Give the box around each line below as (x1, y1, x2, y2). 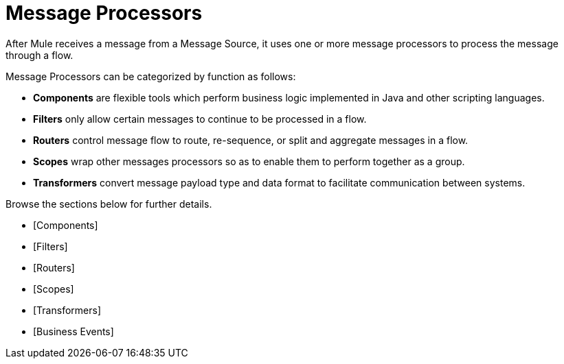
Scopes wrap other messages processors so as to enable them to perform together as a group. (33, 155, 465, 167)
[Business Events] (33, 325, 114, 337)
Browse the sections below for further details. (5, 197, 212, 210)
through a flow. (5, 49, 74, 61)
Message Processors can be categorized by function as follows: (5, 70, 296, 82)
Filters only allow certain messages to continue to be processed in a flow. (33, 112, 367, 125)
